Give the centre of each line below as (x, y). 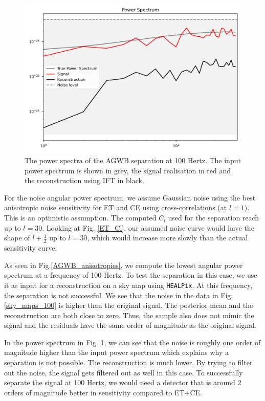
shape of (17, 238)
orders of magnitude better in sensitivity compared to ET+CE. (103, 392)
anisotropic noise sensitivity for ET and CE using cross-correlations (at (116, 207)
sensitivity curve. (31, 248)
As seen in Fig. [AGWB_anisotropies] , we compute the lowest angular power (124, 265)
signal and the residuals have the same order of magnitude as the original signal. (130, 325)
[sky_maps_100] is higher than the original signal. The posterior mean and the (129, 305)
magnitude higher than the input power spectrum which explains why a (116, 352)
